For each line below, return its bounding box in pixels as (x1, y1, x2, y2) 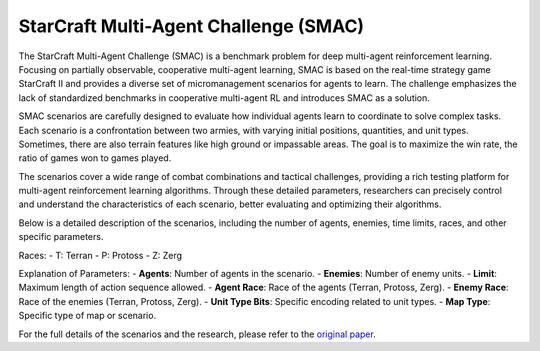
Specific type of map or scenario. (18, 310, 157, 322)
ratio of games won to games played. (18, 152, 172, 164)
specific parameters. (18, 231, 104, 243)
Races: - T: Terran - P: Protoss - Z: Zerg (18, 249, 183, 261)
